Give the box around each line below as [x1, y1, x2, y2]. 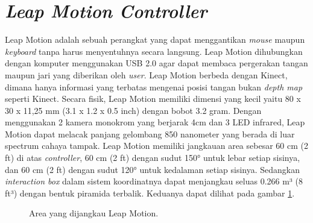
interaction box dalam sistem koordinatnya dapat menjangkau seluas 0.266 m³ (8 [5, 175, 303, 187]
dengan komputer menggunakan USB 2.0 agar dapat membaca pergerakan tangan [5, 57, 308, 69]
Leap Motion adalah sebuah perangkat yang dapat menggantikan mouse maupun [5, 33, 305, 46]
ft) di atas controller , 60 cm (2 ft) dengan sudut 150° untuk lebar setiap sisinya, [5, 151, 300, 164]
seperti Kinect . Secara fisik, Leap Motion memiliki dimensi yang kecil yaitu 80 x [5, 92, 301, 105]
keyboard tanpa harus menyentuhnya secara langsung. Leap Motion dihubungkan [5, 45, 303, 57]
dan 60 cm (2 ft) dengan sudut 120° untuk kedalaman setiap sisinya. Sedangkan [5, 163, 300, 175]
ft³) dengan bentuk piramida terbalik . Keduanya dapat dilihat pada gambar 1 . [5, 186, 295, 199]
